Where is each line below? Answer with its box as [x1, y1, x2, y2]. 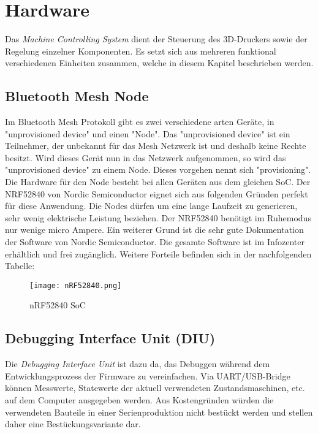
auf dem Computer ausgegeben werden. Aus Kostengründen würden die [5, 394, 274, 406]
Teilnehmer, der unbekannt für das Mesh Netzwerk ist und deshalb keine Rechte [5, 139, 306, 152]
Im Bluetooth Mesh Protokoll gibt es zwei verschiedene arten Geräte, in [5, 115, 274, 128]
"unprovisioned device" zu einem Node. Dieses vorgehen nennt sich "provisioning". [5, 163, 311, 176]
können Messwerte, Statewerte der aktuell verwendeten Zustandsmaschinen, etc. [5, 381, 305, 394]
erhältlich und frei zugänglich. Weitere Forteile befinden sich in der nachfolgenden [5, 247, 312, 260]
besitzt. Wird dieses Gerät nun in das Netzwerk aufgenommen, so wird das [5, 151, 286, 164]
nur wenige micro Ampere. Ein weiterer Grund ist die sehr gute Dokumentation [5, 223, 304, 236]
